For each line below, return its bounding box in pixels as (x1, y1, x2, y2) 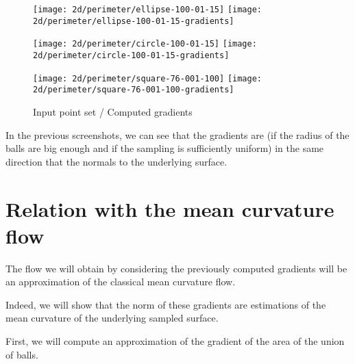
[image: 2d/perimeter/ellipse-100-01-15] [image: (33, 5, 262, 14)
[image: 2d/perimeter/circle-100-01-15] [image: (33, 39, 257, 49)
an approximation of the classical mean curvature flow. (5, 274, 236, 289)
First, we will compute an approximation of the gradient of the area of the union (5, 334, 345, 348)
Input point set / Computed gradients (33, 104, 193, 118)
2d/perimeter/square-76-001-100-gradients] (33, 85, 234, 95)
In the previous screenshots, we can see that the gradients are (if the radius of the (5, 127, 350, 142)
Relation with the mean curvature (5, 194, 334, 222)
